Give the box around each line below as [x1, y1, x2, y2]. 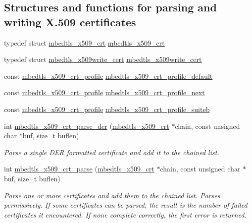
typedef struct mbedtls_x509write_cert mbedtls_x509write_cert [4, 54, 202, 64]
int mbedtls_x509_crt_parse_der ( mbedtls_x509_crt [4, 120, 169, 131]
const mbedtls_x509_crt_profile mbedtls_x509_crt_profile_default [4, 70, 213, 81]
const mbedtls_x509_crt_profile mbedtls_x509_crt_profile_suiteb [4, 104, 210, 114]
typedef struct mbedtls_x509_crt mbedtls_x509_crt [4, 37, 165, 48]
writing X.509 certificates [4, 14, 136, 29]
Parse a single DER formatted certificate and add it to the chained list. [4, 147, 219, 157]
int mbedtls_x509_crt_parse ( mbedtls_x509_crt [4, 164, 154, 174]
